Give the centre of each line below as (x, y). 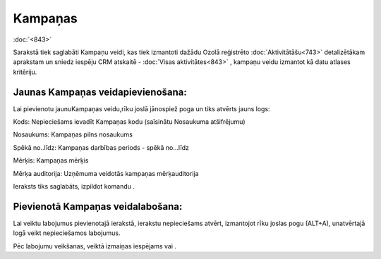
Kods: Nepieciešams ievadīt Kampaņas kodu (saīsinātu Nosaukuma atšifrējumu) (129, 122)
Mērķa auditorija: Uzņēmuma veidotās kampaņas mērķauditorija (106, 173)
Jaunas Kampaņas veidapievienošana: (100, 92)
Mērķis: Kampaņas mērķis (51, 160)
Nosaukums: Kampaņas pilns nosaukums (73, 134)
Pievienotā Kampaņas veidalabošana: (98, 207)
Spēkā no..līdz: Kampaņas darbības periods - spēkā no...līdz (101, 147)
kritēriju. (25, 72)
